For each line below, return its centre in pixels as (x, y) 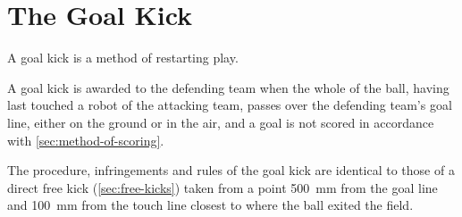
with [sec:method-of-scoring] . (86, 140)
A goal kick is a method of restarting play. (123, 58)
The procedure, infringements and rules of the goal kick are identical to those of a (231, 170)
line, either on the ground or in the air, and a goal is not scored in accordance (221, 122)
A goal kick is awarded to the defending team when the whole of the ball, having (228, 87)
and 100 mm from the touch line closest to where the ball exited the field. (210, 205)
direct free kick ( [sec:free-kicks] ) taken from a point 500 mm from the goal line (223, 187)
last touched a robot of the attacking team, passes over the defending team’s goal (230, 105)
